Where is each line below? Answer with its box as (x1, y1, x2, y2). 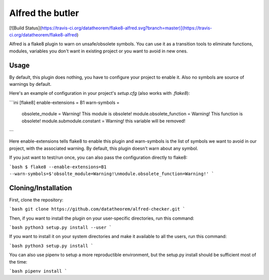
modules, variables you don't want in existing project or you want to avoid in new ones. (9, 48, 188, 54)
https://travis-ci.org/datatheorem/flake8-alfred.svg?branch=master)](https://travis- (41, 25, 212, 31)
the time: (9, 259, 27, 265)
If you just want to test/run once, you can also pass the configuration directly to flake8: (9, 155, 188, 161)
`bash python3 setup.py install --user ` (9, 225, 112, 230)
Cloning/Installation (9, 184, 72, 192)
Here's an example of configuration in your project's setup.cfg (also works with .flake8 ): (9, 90, 190, 96)
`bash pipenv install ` (9, 268, 67, 274)
